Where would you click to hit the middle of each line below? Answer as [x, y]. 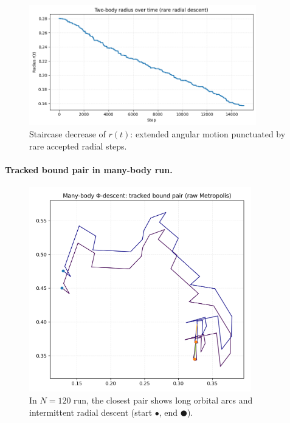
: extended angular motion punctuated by [208, 133]
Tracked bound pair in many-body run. [89, 169]
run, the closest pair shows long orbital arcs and [163, 400]
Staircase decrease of [67, 133]
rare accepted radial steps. [78, 146]
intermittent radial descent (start [91, 412]
